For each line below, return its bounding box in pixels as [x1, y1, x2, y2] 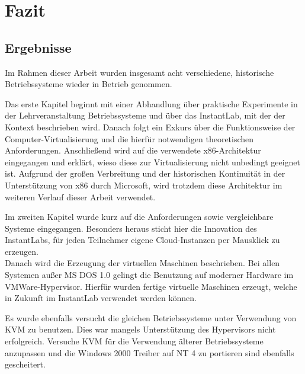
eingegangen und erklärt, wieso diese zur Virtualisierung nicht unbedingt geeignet [5, 155, 301, 168]
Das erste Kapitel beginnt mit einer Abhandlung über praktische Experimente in [5, 97, 298, 110]
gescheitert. [5, 358, 46, 370]
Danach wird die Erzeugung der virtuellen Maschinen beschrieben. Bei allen [5, 257, 280, 269]
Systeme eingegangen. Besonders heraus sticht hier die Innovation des [5, 222, 257, 234]
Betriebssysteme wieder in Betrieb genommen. [5, 78, 172, 90]
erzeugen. [5, 245, 38, 257]
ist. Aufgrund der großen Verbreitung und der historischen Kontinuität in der [5, 167, 285, 180]
